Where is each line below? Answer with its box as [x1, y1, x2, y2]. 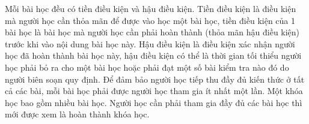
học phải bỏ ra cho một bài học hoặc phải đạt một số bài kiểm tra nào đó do [5, 61, 289, 73]
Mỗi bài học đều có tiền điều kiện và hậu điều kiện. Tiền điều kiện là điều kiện [5, 2, 296, 14]
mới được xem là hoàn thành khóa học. [5, 108, 150, 120]
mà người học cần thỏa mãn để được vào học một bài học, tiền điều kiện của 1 [5, 14, 295, 26]
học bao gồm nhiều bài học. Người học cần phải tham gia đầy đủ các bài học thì [5, 96, 302, 108]
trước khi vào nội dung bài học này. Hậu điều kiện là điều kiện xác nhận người [5, 37, 295, 50]
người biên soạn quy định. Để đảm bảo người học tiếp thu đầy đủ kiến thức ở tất [5, 72, 305, 85]
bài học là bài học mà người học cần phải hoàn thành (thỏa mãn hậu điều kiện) [5, 26, 300, 38]
